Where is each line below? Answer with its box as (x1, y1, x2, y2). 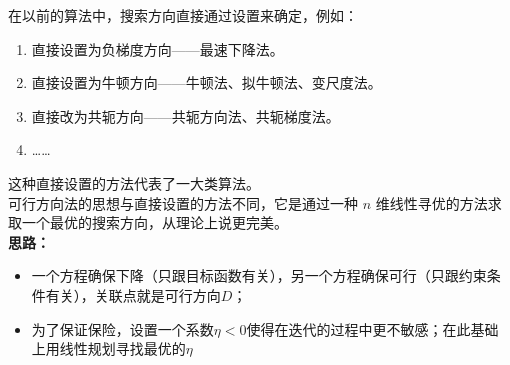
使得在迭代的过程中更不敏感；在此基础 (246, 318, 499, 339)
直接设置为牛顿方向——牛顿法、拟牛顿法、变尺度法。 (31, 72, 382, 93)
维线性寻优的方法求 (375, 192, 502, 213)
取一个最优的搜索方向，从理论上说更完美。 (8, 212, 288, 233)
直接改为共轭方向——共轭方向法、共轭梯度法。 (31, 105, 340, 126)
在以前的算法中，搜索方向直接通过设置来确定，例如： (8, 5, 358, 25)
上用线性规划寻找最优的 (31, 338, 186, 359)
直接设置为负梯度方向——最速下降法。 (31, 38, 284, 59)
